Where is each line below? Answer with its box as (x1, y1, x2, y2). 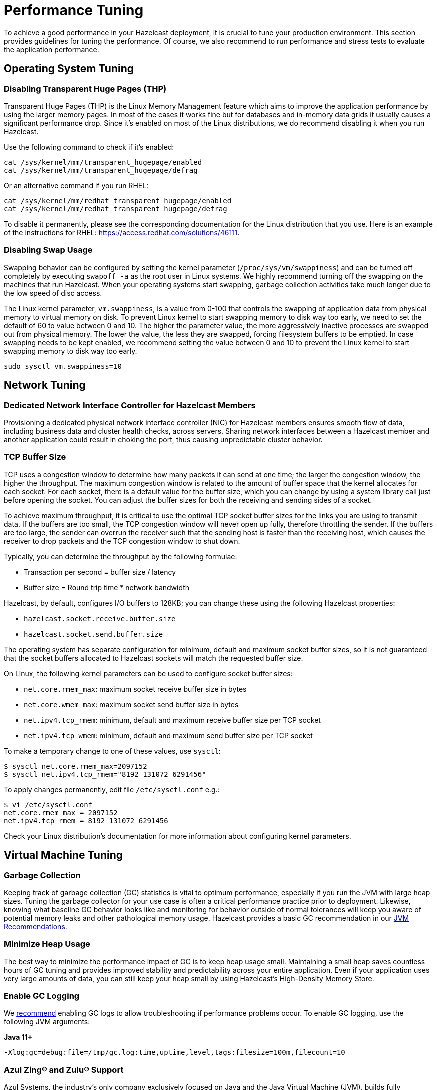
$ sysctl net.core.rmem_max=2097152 (4, 762, 147, 770)
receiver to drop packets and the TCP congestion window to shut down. (4, 536, 240, 545)
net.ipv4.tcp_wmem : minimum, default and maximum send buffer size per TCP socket (24, 731, 313, 740)
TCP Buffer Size (4, 452, 66, 462)
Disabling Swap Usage (4, 245, 93, 255)
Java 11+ (4, 1033, 33, 1042)
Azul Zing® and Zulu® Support (4, 1064, 124, 1075)
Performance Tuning (4, 2, 144, 19)
